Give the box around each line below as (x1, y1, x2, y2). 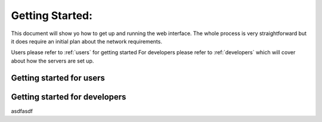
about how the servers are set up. (11, 57, 94, 64)
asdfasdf (11, 107, 33, 114)
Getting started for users (11, 73, 106, 83)
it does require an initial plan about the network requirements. (11, 37, 162, 45)
